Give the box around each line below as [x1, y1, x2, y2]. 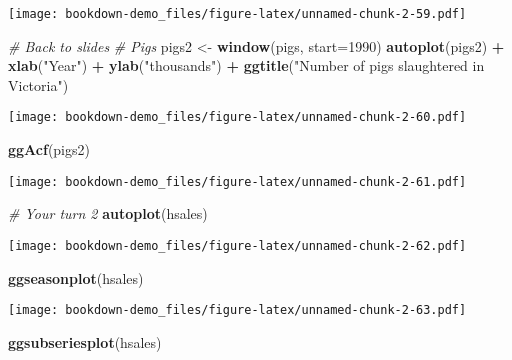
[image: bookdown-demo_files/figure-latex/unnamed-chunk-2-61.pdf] [8, 174, 467, 189]
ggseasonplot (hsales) [8, 267, 144, 288]
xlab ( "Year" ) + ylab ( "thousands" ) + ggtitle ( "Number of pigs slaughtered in [8, 55, 485, 76]
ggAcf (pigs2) [8, 139, 90, 160]
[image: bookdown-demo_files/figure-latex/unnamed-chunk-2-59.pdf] [8, 7, 467, 21]
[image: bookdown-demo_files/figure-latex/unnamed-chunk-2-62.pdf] [8, 238, 467, 253]
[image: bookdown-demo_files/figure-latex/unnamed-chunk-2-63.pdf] [8, 303, 467, 318]
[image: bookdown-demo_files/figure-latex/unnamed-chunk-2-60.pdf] [8, 110, 467, 125]
